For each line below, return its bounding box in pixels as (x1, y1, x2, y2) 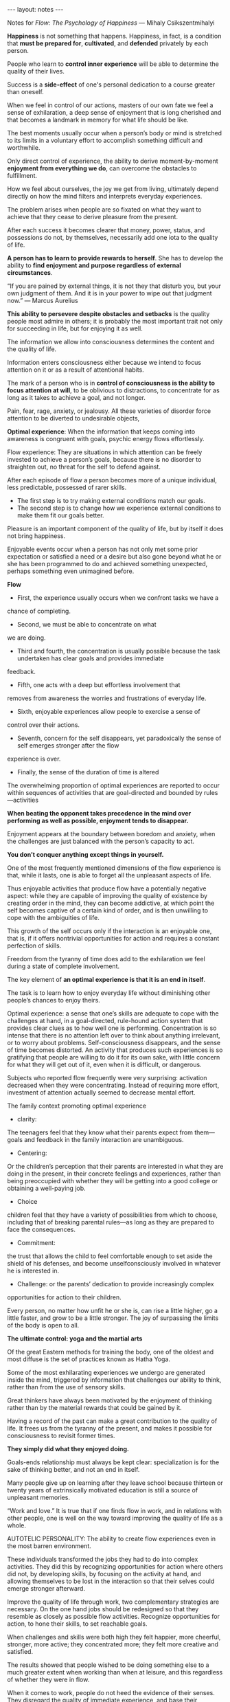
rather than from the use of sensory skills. (7, 1383, 126, 1391)
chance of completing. (7, 607, 71, 615)
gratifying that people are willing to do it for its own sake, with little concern (7, 1053, 220, 1061)
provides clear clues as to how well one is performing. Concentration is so (7, 1024, 217, 1032)
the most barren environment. (7, 1542, 91, 1550)
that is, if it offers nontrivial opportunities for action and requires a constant (7, 934, 220, 942)
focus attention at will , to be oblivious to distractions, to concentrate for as (7, 386, 220, 394)
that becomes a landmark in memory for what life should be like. (7, 115, 189, 124)
